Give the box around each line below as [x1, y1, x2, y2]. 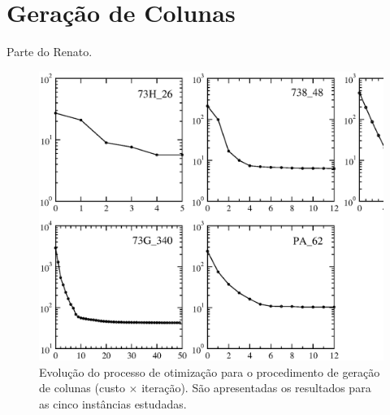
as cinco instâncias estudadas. [39, 395, 187, 412]
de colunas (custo [39, 379, 125, 396]
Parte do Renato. [6, 43, 93, 60]
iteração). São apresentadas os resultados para [141, 379, 371, 396]
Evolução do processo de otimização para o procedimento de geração [39, 363, 380, 380]
